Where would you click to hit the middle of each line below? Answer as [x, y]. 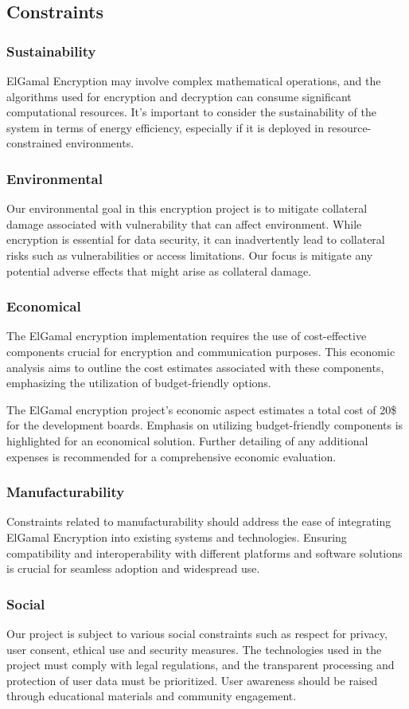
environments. [100, 143]
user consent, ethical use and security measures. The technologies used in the [194, 649]
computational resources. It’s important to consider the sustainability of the [191, 112]
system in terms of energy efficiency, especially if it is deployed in [166, 127]
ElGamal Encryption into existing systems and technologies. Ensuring [177, 537]
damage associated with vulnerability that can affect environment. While [184, 223]
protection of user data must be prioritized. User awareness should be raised [192, 680]
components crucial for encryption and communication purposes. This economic [201, 351]
